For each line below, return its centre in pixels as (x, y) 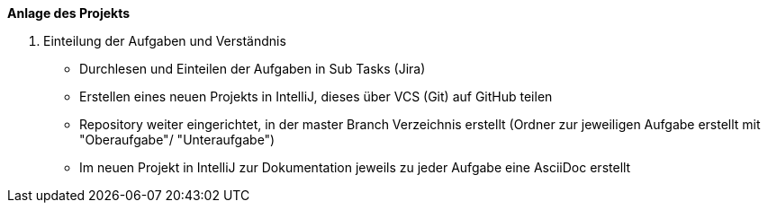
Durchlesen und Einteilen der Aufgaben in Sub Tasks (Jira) (253, 69)
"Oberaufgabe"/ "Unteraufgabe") (177, 140)
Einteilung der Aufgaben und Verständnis (165, 41)
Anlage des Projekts (69, 13)
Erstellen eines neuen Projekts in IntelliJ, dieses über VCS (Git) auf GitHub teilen (316, 96)
